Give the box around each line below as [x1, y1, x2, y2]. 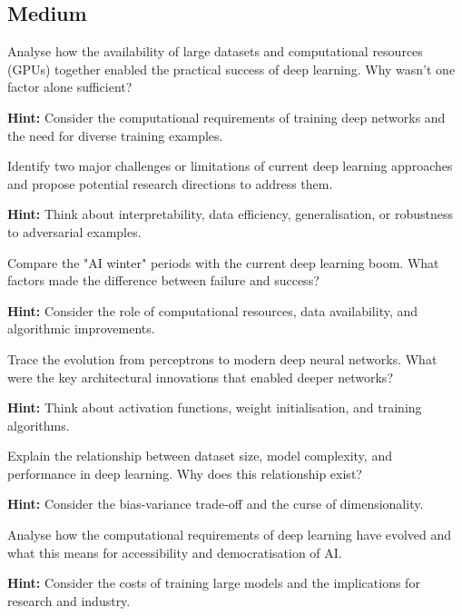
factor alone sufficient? [7, 77, 133, 96]
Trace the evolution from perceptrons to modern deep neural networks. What [7, 349, 437, 368]
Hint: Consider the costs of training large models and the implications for [7, 573, 420, 592]
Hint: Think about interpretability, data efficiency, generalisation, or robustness [7, 204, 454, 224]
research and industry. [7, 591, 131, 610]
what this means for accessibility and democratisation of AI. [7, 542, 342, 561]
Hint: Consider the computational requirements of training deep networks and [7, 107, 446, 126]
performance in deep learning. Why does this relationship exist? [7, 463, 362, 482]
